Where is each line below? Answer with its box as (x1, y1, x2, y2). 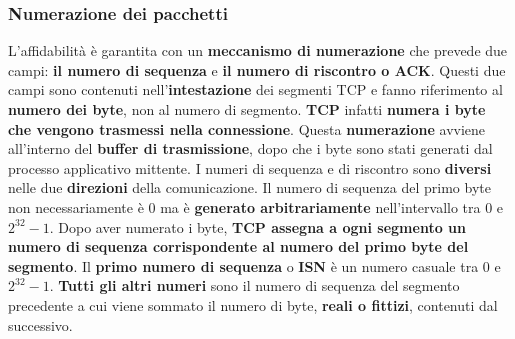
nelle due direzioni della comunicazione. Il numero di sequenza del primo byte (8, 177, 491, 198)
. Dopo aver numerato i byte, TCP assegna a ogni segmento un (49, 216, 466, 237)
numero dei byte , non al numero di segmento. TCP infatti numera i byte (8, 99, 486, 119)
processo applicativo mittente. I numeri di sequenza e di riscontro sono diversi (8, 157, 492, 178)
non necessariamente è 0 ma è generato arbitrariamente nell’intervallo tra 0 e (8, 196, 504, 217)
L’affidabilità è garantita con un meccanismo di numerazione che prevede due (8, 40, 508, 61)
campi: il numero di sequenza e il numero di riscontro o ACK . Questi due (8, 59, 506, 80)
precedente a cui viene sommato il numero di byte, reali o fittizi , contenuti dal (8, 294, 498, 315)
